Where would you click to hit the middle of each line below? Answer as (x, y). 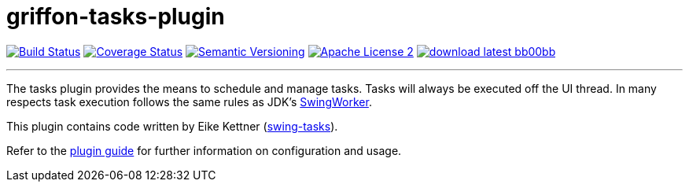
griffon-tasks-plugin (116, 17)
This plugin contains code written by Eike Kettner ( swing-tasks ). (172, 126)
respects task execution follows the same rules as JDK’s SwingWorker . (189, 101)
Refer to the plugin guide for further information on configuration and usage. (204, 150)
